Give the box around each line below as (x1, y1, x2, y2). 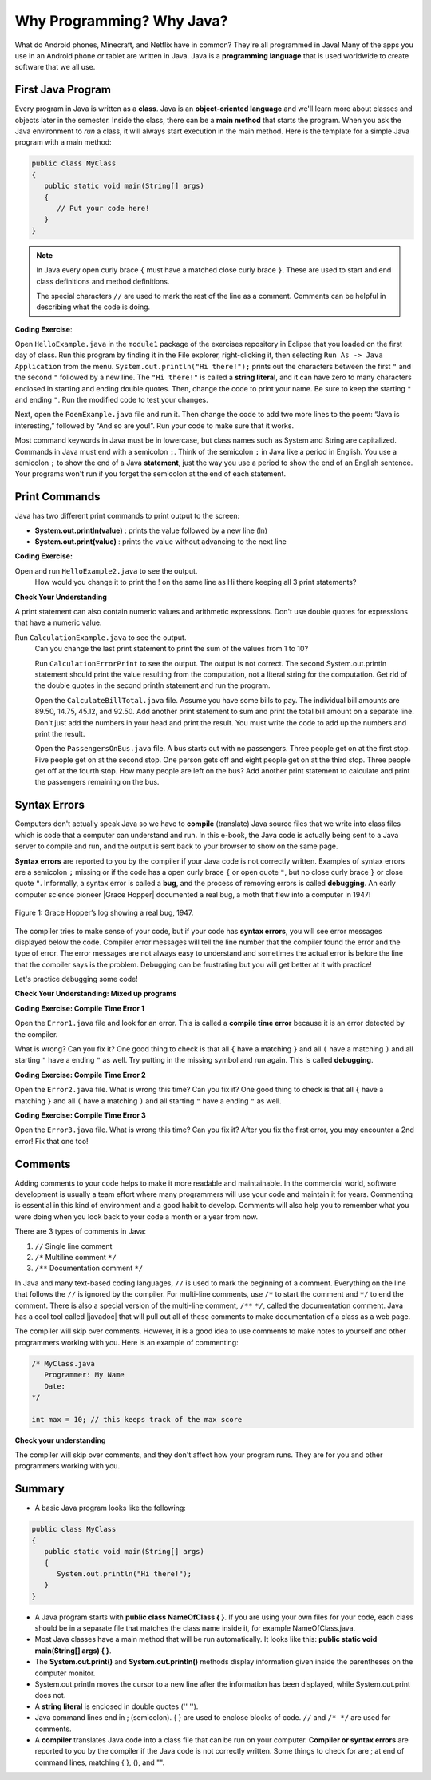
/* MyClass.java (31, 1359, 96, 1368)
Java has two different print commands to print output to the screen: (14, 511, 240, 521)
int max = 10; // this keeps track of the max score (31, 1415, 243, 1424)
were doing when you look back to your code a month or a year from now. (14, 1211, 259, 1222)
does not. (34, 1691, 66, 1700)
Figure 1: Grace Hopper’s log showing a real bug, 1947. (14, 908, 194, 918)
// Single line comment (34, 1241, 113, 1250)
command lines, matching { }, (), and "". (34, 1758, 165, 1767)
